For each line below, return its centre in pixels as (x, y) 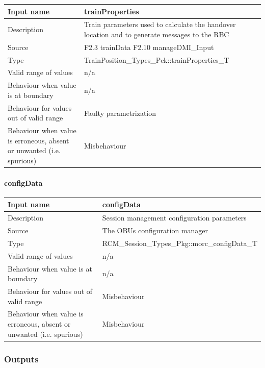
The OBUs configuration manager (155, 230)
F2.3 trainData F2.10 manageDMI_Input (149, 47)
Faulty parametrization (120, 113)
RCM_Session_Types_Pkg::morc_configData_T (180, 243)
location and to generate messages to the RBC (156, 34)
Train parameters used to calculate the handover (160, 24)
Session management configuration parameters (174, 218)
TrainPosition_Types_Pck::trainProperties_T (156, 59)
